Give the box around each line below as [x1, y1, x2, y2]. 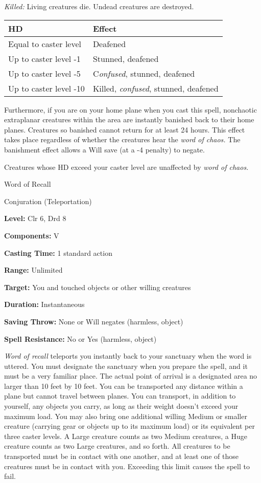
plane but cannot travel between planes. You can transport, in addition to [4, 390, 236, 401]
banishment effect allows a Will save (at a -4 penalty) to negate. [4, 144, 205, 155]
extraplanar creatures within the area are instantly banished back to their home [4, 114, 254, 125]
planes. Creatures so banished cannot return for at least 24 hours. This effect [4, 124, 245, 135]
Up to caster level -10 [8, 82, 85, 94]
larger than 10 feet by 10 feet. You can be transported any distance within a [4, 380, 243, 391]
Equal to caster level [8, 37, 82, 50]
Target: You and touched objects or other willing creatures [4, 281, 191, 292]
